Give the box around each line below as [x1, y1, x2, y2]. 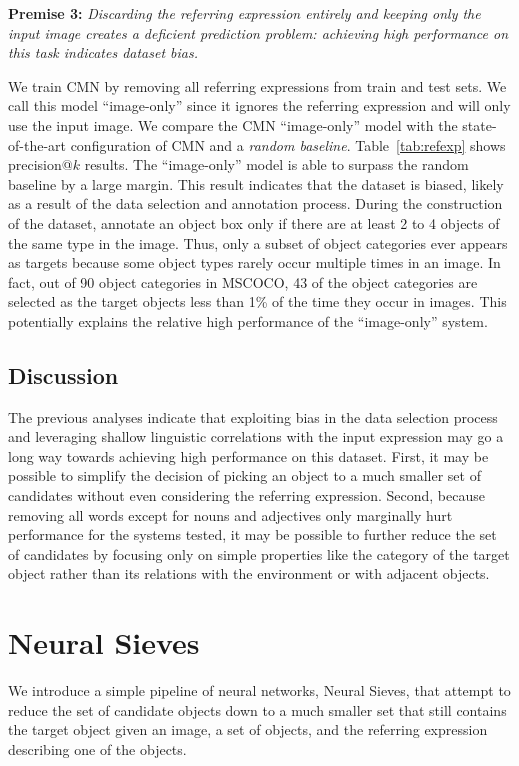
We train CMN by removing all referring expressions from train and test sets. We [8, 75, 507, 96]
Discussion [8, 359, 119, 390]
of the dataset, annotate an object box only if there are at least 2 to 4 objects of [8, 212, 500, 233]
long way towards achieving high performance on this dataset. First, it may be [8, 445, 489, 466]
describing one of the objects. [8, 738, 187, 759]
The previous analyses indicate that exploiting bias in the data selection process [8, 406, 498, 427]
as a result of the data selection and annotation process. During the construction [8, 193, 503, 214]
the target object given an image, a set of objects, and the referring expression [8, 719, 488, 740]
